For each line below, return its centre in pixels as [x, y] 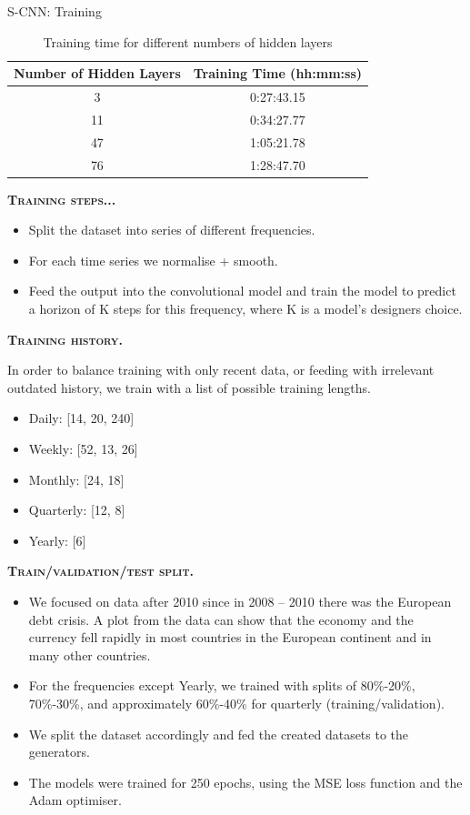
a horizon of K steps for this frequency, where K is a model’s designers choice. [245, 309]
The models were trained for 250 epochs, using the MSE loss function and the [245, 782]
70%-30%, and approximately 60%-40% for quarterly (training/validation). [236, 703]
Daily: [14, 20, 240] [81, 418]
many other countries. [90, 654]
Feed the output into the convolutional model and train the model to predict [242, 291]
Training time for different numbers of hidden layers [188, 41]
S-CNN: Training [55, 11]
